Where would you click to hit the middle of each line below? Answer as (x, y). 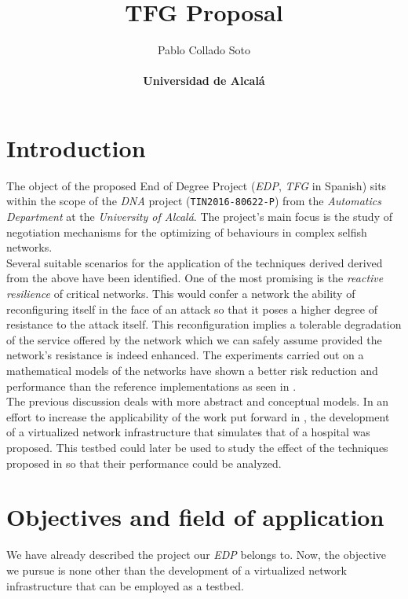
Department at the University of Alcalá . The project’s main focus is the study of (199, 217)
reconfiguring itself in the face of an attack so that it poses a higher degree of (192, 309)
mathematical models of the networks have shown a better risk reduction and (192, 371)
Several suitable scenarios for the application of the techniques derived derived (195, 262)
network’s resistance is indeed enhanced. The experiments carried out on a (185, 355)
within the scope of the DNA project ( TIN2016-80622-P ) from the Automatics (194, 201)
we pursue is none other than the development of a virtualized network (177, 570)
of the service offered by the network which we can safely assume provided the (194, 339)
